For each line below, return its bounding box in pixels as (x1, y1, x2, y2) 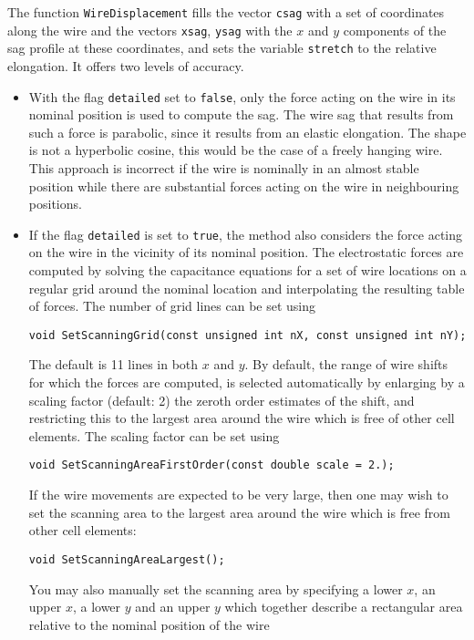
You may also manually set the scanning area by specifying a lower (28, 579, 403, 598)
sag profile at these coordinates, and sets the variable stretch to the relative (7, 38, 437, 57)
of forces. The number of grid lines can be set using (28, 296, 316, 315)
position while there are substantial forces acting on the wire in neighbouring (28, 176, 459, 195)
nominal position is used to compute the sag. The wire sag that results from (28, 105, 454, 124)
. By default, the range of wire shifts (244, 355, 448, 374)
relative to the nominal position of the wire (28, 614, 270, 634)
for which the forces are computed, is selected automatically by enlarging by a (28, 373, 465, 392)
